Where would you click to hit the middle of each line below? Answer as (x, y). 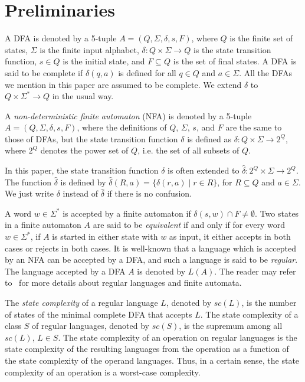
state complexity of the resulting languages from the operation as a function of (147, 349)
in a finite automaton (43, 225)
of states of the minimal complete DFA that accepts (99, 314)
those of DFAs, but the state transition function (91, 138)
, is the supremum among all (231, 326)
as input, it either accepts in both (230, 236)
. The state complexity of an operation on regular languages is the (178, 337)
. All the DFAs (266, 72)
